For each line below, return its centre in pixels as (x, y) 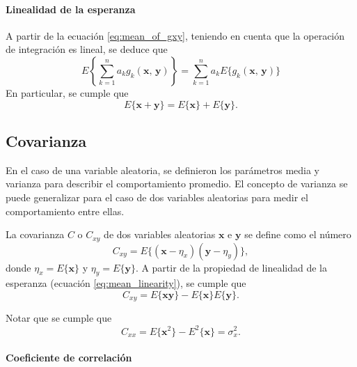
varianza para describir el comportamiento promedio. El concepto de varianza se (177, 183)
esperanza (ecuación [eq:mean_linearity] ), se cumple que (126, 283)
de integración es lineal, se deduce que (87, 49)
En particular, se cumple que (67, 92)
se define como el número (298, 234)
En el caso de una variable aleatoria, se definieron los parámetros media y (163, 170)
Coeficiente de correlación (69, 358)
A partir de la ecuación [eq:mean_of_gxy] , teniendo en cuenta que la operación (175, 35)
